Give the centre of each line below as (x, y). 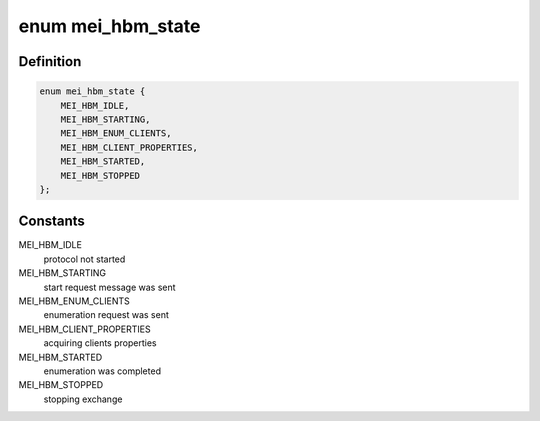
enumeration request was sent (106, 315)
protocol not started (84, 259)
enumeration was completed (102, 371)
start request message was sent (109, 287)
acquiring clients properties (100, 343)
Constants (51, 221)
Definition (50, 61)
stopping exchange (83, 399)
